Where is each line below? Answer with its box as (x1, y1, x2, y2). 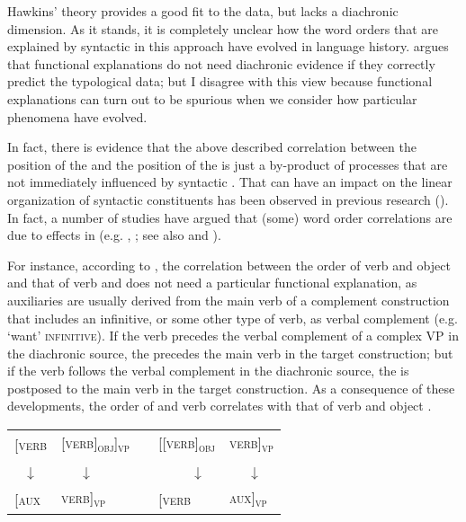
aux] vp (229, 487, 267, 511)
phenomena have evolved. (7, 107, 148, 126)
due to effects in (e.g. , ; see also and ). (7, 226, 221, 244)
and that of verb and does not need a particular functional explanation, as (7, 273, 417, 292)
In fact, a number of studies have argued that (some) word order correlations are (7, 208, 453, 226)
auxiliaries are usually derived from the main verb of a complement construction (7, 290, 450, 309)
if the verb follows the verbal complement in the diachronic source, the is (7, 361, 409, 380)
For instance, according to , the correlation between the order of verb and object (7, 255, 451, 274)
